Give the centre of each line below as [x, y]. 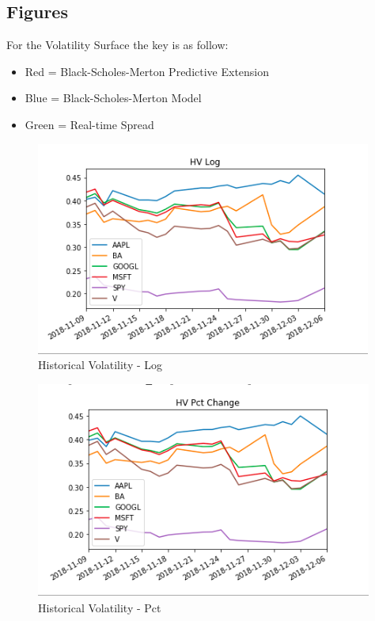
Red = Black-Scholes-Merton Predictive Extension [147, 71]
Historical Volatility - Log [100, 365]
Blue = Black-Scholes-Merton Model [113, 98]
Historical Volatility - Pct [100, 608]
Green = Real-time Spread [89, 124]
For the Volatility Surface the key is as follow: [117, 45]
